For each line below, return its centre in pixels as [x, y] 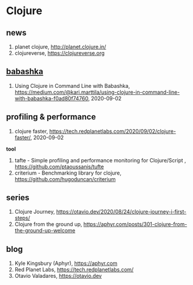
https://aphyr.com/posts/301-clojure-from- [135, 224]
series [18, 198]
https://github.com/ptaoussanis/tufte [59, 166]
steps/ [22, 218]
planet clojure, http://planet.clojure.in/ [60, 47]
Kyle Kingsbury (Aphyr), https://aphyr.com [66, 263]
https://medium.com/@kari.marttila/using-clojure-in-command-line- [97, 92]
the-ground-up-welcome [45, 231]
